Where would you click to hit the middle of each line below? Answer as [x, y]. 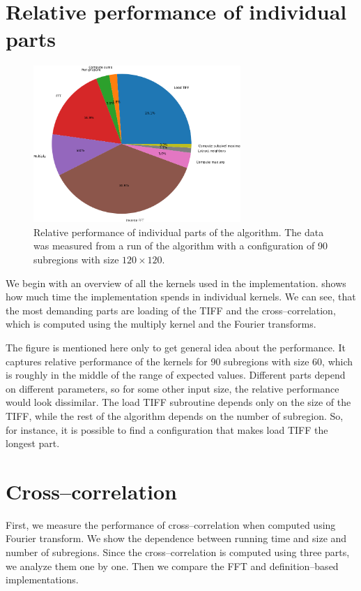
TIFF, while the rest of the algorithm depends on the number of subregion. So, [175, 415]
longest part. [33, 443]
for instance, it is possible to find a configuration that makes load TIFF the [167, 429]
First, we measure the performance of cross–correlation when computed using [171, 524]
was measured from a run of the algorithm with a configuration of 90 [180, 246]
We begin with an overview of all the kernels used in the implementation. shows [176, 283]
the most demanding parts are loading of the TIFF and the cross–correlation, [171, 310]
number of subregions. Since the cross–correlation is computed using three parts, [178, 552]
